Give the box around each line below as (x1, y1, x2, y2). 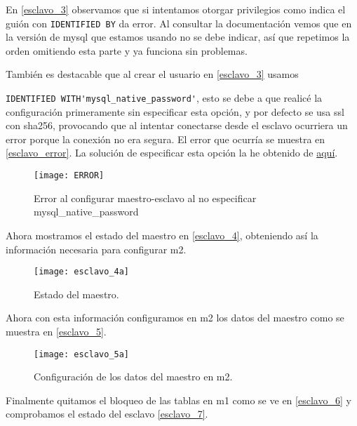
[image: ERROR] (34, 171, 105, 181)
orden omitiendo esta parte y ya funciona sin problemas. (6, 43, 248, 58)
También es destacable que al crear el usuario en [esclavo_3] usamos (6, 67, 299, 81)
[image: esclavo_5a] (34, 349, 130, 359)
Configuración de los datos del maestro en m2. (34, 369, 233, 384)
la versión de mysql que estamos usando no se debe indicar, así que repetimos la (6, 29, 350, 44)
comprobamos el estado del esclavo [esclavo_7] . (6, 406, 208, 421)
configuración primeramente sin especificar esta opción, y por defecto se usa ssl (6, 104, 344, 119)
